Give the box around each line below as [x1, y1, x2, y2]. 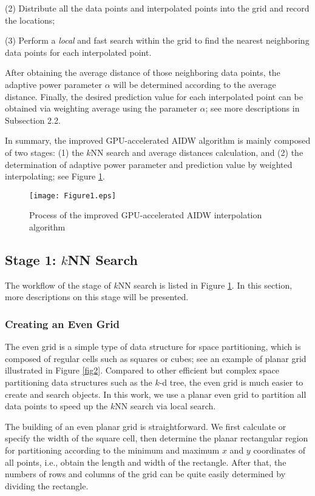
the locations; [5, 13, 55, 26]
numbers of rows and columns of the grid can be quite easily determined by [5, 468, 286, 480]
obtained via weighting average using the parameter [5, 102, 197, 115]
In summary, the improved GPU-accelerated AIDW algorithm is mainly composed [5, 134, 311, 147]
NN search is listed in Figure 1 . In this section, [118, 278, 293, 291]
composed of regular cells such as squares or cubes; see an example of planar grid [5, 352, 307, 364]
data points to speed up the [5, 400, 108, 412]
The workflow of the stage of [5, 278, 111, 291]
